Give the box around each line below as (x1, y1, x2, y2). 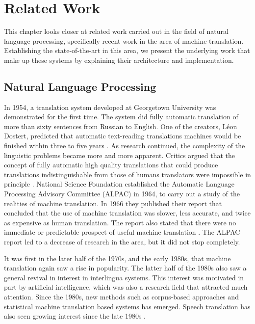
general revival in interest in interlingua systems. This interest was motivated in (4, 272, 244, 282)
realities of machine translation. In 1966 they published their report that (4, 198, 222, 208)
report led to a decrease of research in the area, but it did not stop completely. (4, 237, 240, 247)
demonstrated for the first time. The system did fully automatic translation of (4, 111, 238, 122)
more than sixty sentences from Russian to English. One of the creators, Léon (4, 121, 237, 131)
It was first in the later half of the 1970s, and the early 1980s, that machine (4, 253, 231, 263)
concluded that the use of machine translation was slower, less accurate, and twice (4, 208, 251, 218)
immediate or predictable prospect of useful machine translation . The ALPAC (4, 227, 240, 237)
